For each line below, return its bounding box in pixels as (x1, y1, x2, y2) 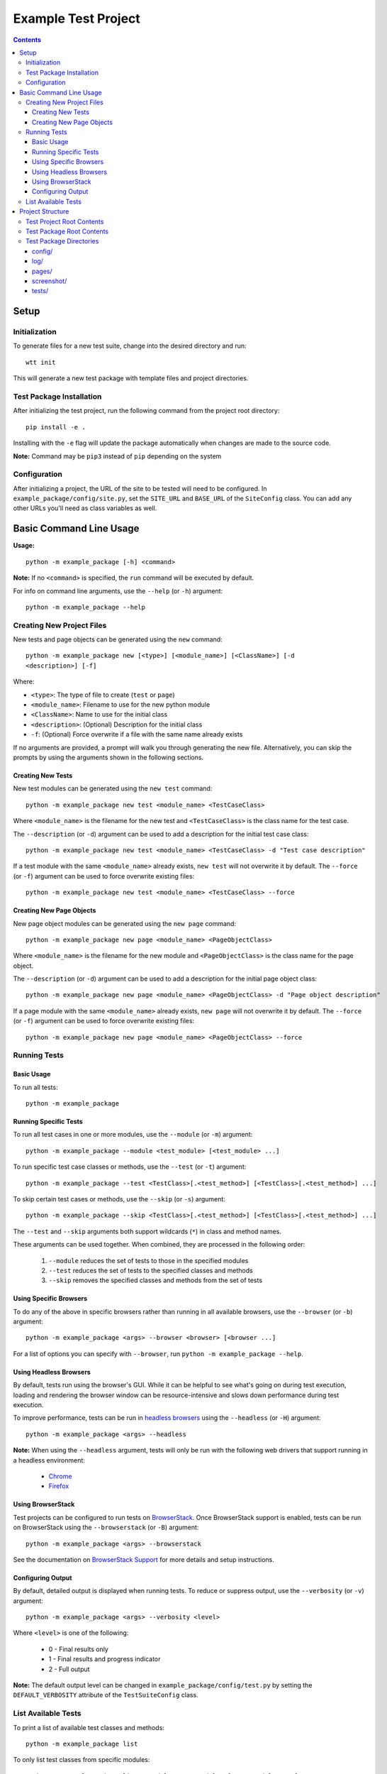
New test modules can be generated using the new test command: (13, 784, 213, 793)
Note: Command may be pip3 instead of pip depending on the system (13, 451, 222, 461)
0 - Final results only (48, 1645, 109, 1653)
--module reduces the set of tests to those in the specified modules (48, 1256, 249, 1265)
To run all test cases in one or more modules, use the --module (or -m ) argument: (13, 1130, 253, 1139)
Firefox (48, 1482, 69, 1490)
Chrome (48, 1472, 72, 1480)
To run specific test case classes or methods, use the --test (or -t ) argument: (13, 1162, 247, 1171)
